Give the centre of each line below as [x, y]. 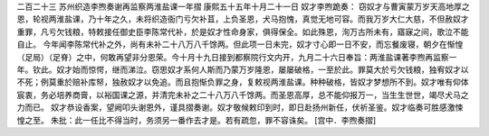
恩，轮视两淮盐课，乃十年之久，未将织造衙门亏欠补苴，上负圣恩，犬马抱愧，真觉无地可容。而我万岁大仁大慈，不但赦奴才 [243, 19]
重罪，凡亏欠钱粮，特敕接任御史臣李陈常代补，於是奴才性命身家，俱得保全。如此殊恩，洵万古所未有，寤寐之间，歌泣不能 [243, 32]
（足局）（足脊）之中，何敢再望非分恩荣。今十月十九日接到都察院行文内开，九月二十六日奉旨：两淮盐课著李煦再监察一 [237, 57]
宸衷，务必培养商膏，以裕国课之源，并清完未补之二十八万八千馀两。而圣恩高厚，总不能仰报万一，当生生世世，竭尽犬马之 [243, 95]
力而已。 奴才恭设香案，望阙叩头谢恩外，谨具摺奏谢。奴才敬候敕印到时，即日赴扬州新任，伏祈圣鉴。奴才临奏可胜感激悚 [240, 107]
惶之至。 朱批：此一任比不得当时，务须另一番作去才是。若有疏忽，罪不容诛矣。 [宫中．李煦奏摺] [197, 120]
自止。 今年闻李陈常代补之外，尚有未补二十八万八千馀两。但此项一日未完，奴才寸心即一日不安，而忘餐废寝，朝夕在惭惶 [240, 44]
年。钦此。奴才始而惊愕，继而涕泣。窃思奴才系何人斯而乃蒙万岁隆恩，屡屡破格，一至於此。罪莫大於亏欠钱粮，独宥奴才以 [243, 69]
